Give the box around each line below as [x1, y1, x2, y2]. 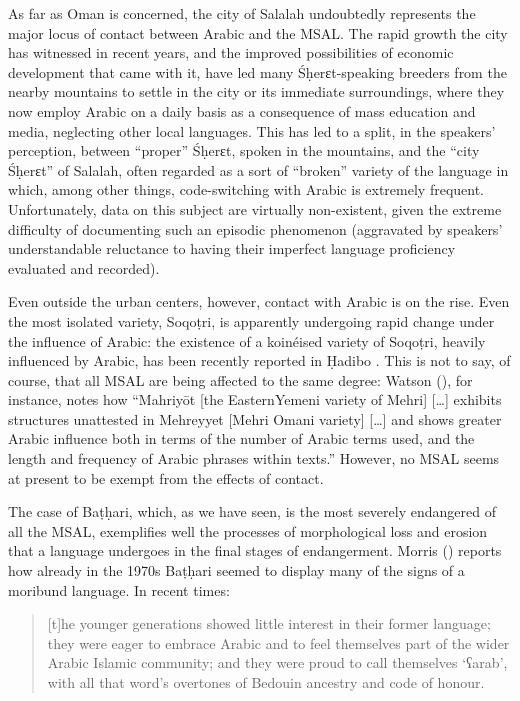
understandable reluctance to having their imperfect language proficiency [8, 238, 456, 259]
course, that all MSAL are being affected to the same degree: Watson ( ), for [8, 369, 473, 390]
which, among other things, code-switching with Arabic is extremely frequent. [8, 179, 484, 200]
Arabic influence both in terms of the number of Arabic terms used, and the [8, 428, 475, 449]
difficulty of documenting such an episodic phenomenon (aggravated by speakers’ [8, 218, 503, 239]
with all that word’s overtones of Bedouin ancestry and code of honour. [47, 672, 485, 692]
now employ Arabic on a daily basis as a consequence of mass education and [8, 100, 476, 121]
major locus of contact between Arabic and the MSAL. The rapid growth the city [8, 22, 508, 43]
